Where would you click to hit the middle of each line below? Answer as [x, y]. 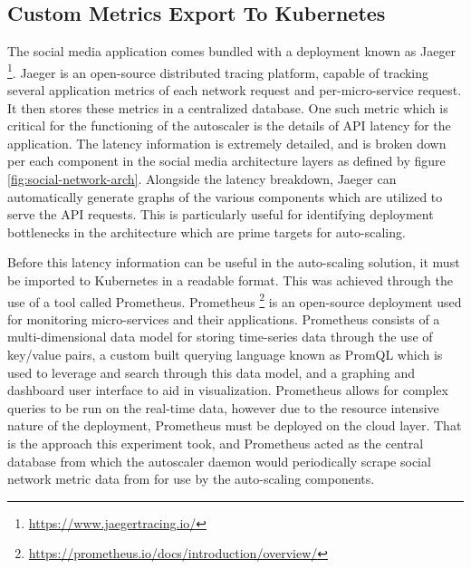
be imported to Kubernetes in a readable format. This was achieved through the [230, 280]
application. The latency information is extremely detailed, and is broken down [227, 143]
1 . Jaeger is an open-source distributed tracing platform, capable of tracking [218, 71]
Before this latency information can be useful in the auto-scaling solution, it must [234, 262]
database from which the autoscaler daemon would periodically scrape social [219, 461]
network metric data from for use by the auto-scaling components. [191, 479]
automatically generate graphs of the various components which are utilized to [225, 196]
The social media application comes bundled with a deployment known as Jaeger [232, 51]
